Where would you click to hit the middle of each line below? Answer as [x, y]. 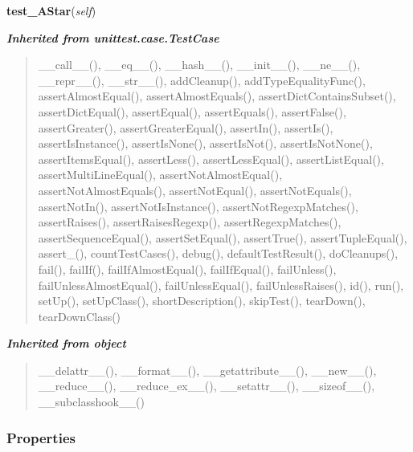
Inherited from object [66, 343]
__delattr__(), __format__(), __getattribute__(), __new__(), [207, 370]
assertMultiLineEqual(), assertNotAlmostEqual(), [160, 175]
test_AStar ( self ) [51, 10]
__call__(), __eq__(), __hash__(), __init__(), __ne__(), [199, 65]
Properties [41, 437]
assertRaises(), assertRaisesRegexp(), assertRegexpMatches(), [190, 222]
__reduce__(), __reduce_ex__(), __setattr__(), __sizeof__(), [206, 386]
